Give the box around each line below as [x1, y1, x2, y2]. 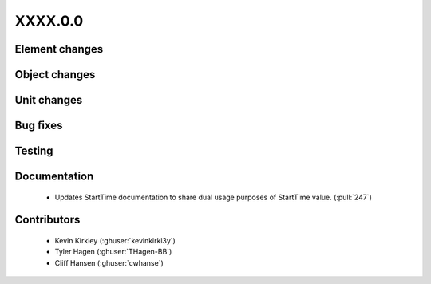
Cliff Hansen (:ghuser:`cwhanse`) [54, 258, 164, 267]
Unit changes [14, 93, 83, 107]
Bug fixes [14, 119, 63, 132]
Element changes [14, 42, 104, 56]
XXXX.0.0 [14, 12, 84, 30]
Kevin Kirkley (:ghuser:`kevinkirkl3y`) [54, 236, 176, 246]
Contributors [14, 213, 81, 227]
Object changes [14, 68, 96, 81]
